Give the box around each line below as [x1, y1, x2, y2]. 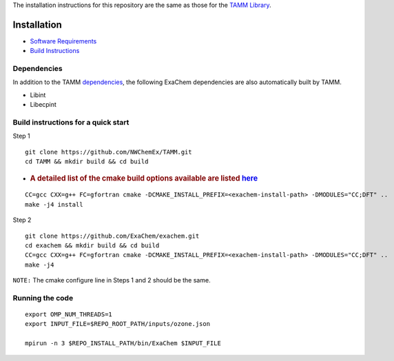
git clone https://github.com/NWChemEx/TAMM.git [25, 148, 192, 156]
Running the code [12, 293, 74, 302]
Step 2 [12, 216, 32, 224]
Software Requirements [30, 37, 97, 45]
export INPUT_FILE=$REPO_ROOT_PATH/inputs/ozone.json [25, 320, 210, 328]
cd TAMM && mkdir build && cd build [25, 158, 149, 165]
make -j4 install [25, 200, 83, 208]
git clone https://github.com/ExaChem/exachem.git [25, 231, 200, 240]
